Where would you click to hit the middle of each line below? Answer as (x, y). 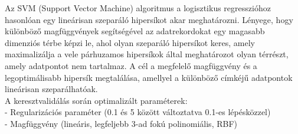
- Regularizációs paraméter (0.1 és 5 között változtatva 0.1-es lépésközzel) (138, 112)
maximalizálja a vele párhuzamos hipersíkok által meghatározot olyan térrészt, (147, 54)
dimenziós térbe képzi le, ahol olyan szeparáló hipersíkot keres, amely (130, 42)
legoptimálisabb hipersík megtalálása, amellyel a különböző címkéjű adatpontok (149, 77)
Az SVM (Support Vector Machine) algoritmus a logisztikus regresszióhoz (138, 8)
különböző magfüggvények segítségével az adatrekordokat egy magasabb (135, 31)
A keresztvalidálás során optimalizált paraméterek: (96, 100)
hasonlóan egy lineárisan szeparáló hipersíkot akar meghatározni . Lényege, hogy (149, 19)
